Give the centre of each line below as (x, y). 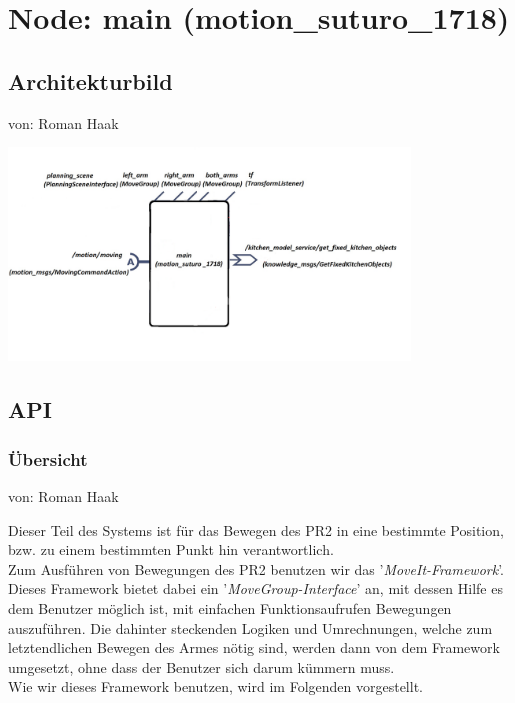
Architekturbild (90, 80)
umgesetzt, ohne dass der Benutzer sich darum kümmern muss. (201, 666)
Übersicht (48, 458)
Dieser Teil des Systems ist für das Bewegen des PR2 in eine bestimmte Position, (256, 529)
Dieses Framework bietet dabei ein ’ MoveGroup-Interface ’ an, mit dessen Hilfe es (255, 588)
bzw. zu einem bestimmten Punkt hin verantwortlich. (171, 549)
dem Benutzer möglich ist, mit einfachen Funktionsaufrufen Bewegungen (230, 607)
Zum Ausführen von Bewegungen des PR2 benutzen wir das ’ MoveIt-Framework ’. (256, 568)
